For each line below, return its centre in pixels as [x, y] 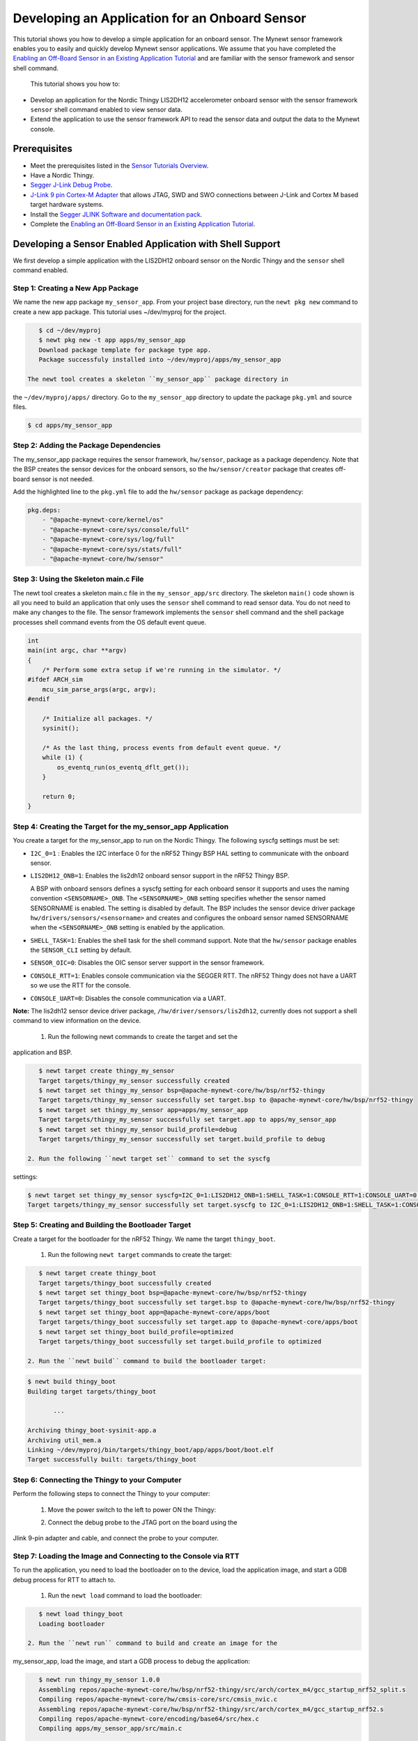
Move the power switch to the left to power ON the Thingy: [132, 1509]
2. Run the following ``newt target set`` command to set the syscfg [149, 1158]
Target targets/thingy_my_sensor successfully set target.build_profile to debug [182, 1139]
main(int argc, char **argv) [77, 650]
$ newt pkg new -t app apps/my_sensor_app [112, 340]
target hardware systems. [67, 205]
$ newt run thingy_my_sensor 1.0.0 [99, 1680]
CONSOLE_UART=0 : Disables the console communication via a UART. [128, 998]
